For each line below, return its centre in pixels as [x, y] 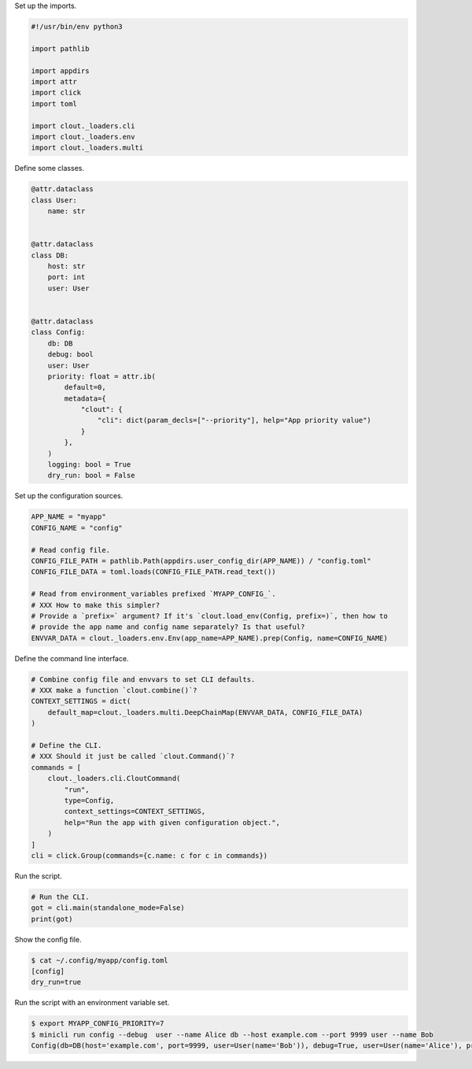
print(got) [52, 919]
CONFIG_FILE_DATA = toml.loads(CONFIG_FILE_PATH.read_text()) [153, 572]
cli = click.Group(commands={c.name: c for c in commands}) [149, 855]
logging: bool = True [89, 465]
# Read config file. [70, 550]
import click [56, 93]
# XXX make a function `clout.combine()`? [114, 690]
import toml [54, 104]
